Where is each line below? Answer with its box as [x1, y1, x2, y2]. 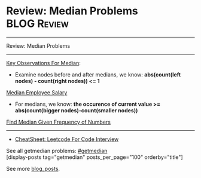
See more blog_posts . [6, 165, 60, 172]
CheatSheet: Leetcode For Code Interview [14, 136, 119, 143]
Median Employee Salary [6, 88, 68, 96]
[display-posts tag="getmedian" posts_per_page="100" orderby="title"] [6, 154, 184, 161]
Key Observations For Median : [6, 59, 81, 66]
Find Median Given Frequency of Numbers [6, 118, 111, 125]
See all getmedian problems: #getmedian [6, 147, 108, 154]
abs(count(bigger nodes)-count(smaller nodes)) [14, 106, 138, 114]
